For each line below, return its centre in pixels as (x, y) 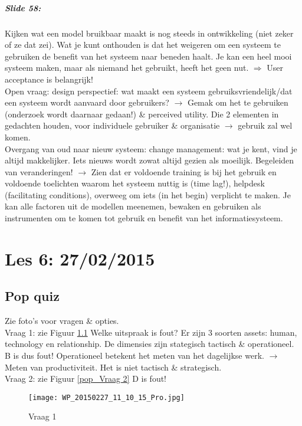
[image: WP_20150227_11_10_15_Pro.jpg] (106, 397)
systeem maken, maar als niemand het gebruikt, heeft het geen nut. (127, 68)
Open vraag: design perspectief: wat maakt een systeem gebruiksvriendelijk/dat (149, 91)
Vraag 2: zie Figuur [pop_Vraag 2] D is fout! (86, 379)
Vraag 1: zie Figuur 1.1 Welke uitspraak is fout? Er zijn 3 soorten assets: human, (151, 332)
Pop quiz (32, 296)
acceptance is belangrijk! (49, 79)
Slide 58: (23, 7)
